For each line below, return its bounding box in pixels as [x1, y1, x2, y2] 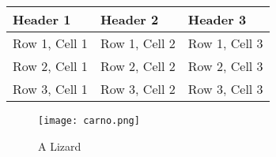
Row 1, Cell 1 [13, 34, 88, 52]
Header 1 [13, 10, 71, 28]
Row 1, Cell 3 [187, 34, 263, 52]
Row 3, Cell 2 [100, 80, 176, 98]
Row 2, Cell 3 [187, 57, 263, 75]
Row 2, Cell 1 [13, 57, 88, 75]
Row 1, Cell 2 [100, 34, 176, 52]
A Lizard [38, 137, 81, 154]
